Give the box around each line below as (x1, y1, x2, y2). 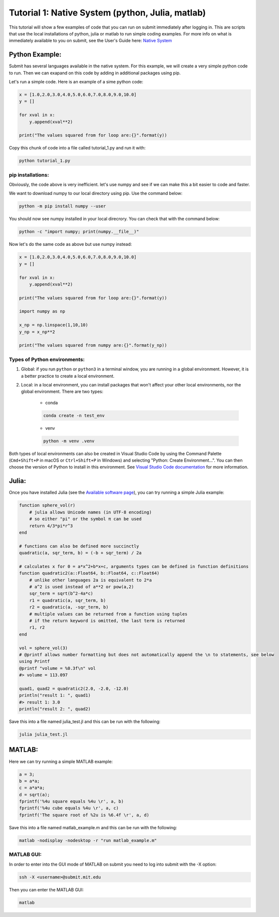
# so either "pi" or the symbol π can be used (29, 516, 142, 522)
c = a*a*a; (19, 785, 45, 790)
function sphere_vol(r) (19, 502, 76, 508)
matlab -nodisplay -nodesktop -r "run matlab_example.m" (19, 837, 157, 843)
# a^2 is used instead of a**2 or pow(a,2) (29, 584, 134, 590)
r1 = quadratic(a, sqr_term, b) (29, 597, 106, 603)
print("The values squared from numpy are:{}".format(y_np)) (19, 342, 167, 348)
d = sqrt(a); (19, 792, 50, 797)
